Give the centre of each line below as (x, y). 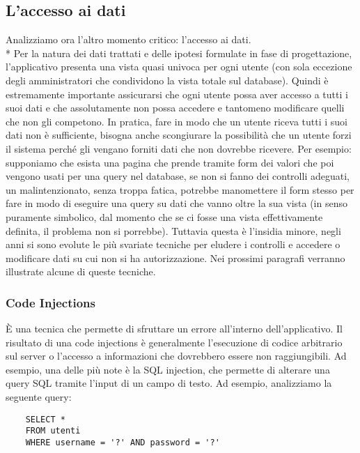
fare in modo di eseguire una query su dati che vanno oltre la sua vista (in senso (177, 203)
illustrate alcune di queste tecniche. (81, 271)
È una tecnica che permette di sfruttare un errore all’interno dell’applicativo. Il (174, 329)
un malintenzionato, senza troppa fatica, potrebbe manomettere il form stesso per (180, 189)
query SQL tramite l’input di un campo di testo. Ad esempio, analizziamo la (169, 383)
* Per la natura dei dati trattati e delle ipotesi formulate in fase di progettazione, (179, 53)
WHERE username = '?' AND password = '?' (123, 442)
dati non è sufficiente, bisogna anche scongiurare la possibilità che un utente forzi (179, 135)
